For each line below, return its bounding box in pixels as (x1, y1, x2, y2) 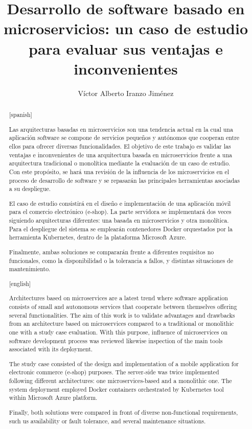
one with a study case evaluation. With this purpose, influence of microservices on (9, 327, 228, 336)
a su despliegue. (9, 184, 51, 193)
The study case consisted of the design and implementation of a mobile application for (9, 359, 239, 368)
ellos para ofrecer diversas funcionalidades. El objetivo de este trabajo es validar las (9, 141, 231, 150)
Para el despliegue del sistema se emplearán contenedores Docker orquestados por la (9, 224, 233, 233)
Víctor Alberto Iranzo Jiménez (78, 87, 174, 98)
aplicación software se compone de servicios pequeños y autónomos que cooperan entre (9, 133, 240, 142)
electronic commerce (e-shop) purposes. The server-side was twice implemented (9, 368, 219, 376)
